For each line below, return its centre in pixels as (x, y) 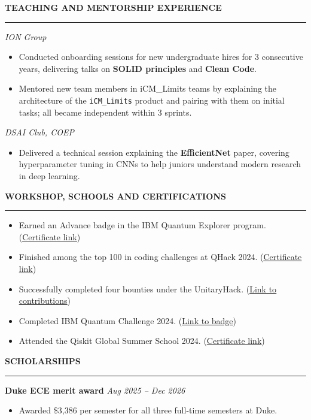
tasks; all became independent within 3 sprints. (105, 112)
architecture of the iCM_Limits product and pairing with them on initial (152, 100)
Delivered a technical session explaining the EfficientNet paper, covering (154, 152)
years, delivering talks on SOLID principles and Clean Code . (138, 68)
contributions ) (45, 300)
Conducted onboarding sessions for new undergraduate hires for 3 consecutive (161, 57)
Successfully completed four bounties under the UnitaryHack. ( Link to (148, 288)
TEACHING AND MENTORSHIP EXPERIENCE (113, 7)
